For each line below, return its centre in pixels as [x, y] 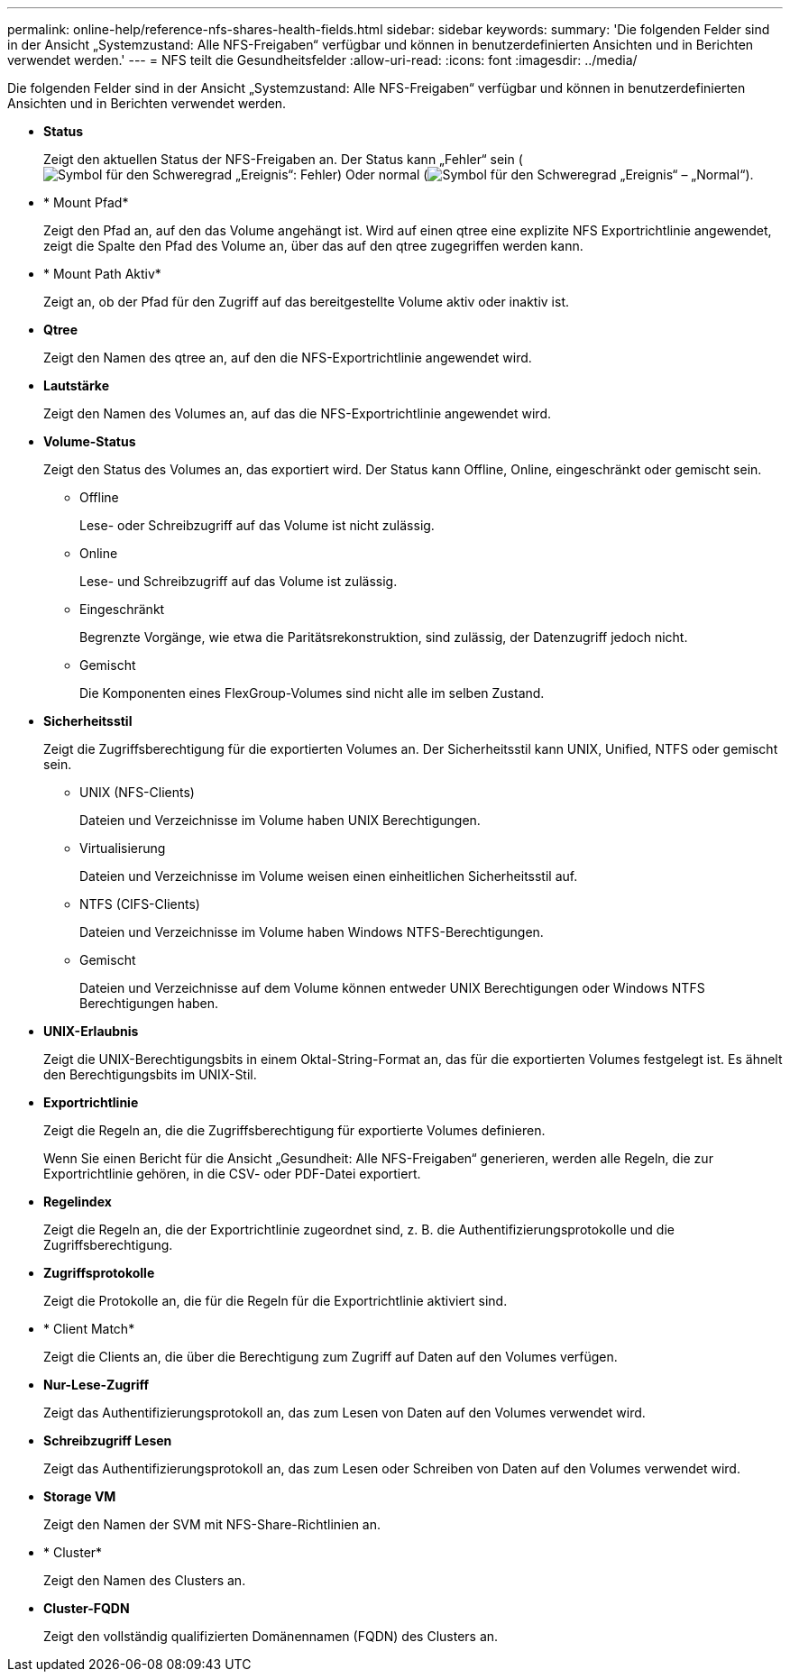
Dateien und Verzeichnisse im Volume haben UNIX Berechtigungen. [280, 820]
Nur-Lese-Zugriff [96, 1385]
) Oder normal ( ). [546, 174]
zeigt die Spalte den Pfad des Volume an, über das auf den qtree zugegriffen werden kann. [313, 246]
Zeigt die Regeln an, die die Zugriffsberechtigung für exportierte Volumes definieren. [294, 1130]
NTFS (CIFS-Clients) [140, 904]
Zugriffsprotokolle [99, 1273]
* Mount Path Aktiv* [102, 274]
